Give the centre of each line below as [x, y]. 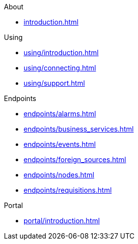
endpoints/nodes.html [59, 175]
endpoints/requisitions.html [68, 190]
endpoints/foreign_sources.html [75, 159]
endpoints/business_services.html [79, 129]
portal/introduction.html [62, 221]
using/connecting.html [60, 68]
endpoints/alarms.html [60, 114]
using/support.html [54, 83]
